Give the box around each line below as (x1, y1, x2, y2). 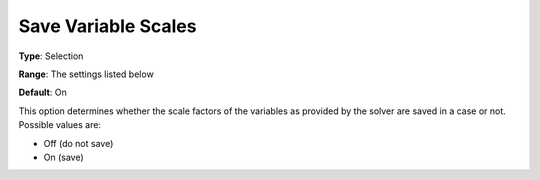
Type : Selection (18, 50, 84, 62)
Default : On (18, 86, 67, 99)
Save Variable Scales (18, 15, 197, 37)
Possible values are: (18, 119, 102, 131)
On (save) (43, 151, 84, 163)
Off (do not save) (43, 137, 114, 149)
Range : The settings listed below (18, 68, 154, 80)
